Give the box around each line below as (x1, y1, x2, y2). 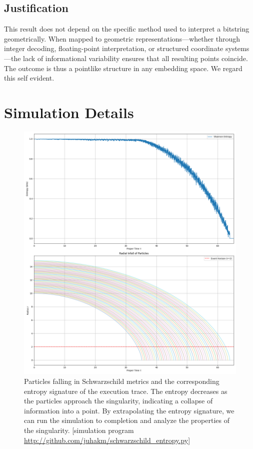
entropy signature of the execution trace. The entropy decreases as (24, 385, 227, 396)
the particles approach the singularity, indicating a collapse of (24, 395, 213, 406)
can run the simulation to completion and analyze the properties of (24, 415, 229, 425)
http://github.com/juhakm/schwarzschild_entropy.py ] (24, 434, 190, 445)
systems (225, 43, 249, 54)
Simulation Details (4, 102, 134, 122)
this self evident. (4, 73, 54, 83)
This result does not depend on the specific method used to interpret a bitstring (4, 24, 249, 34)
